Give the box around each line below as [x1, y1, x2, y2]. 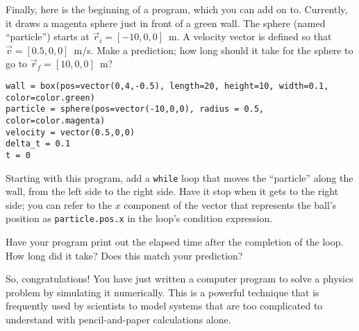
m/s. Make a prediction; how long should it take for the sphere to [74, 42, 353, 57]
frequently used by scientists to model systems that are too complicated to [6, 298, 323, 313]
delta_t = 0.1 [6, 139, 71, 149]
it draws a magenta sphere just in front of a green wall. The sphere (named [6, 15, 326, 30]
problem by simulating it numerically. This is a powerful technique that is [6, 285, 319, 299]
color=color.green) [6, 92, 95, 103]
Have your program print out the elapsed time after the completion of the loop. [6, 235, 344, 249]
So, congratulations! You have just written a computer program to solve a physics [6, 271, 353, 286]
